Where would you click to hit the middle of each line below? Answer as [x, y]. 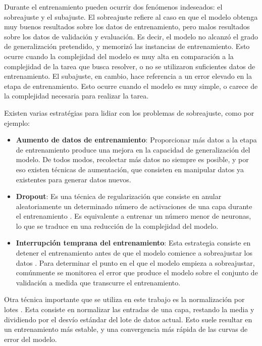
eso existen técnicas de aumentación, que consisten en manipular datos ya [130, 169]
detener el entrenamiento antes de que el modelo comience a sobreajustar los [134, 253]
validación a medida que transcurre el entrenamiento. [98, 282]
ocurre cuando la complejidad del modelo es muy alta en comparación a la [119, 56]
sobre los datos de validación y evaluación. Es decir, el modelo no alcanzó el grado [131, 36]
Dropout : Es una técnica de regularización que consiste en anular [119, 196]
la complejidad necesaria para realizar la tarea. [76, 96]
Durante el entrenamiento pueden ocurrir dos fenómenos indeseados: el [113, 7]
